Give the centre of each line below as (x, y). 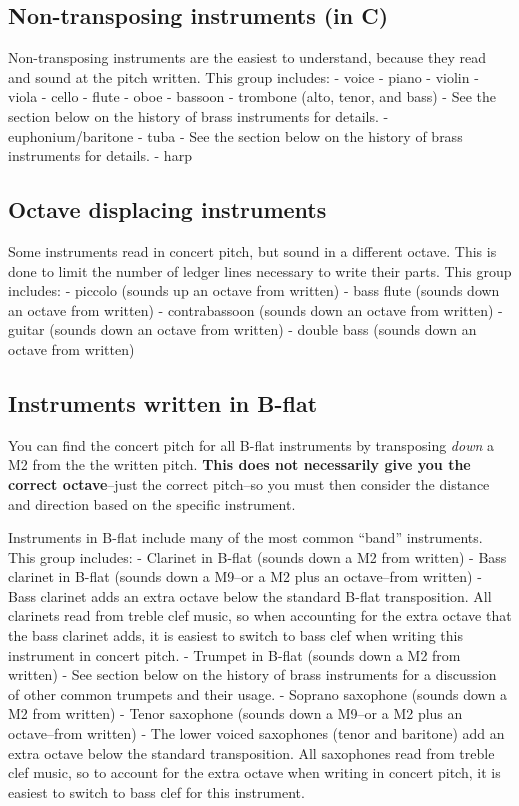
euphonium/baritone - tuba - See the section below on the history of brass (235, 135)
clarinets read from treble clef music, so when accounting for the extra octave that (260, 615)
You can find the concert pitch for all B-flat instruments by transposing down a (251, 444)
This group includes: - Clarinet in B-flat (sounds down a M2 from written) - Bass (257, 556)
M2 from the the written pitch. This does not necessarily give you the (239, 464)
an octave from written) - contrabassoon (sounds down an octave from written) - (255, 309)
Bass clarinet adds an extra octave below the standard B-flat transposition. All (250, 595)
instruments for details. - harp (100, 155)
